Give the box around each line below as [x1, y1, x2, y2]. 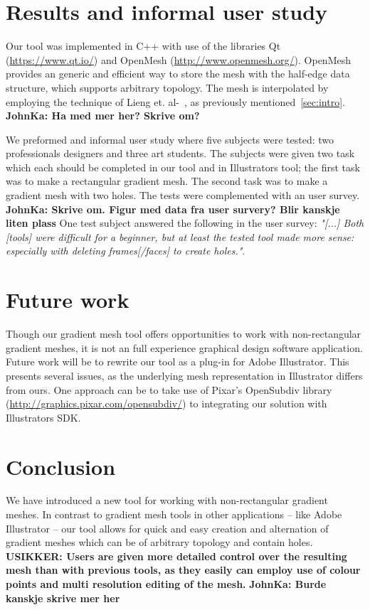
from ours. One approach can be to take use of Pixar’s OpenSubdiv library [6, 382, 332, 397]
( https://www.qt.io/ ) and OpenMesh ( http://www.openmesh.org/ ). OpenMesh [6, 52, 351, 67]
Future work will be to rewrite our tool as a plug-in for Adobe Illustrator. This [6, 354, 349, 369]
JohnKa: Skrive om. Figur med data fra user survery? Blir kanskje [6, 201, 340, 216]
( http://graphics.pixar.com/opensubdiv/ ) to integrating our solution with [6, 396, 327, 411]
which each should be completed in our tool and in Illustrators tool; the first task [6, 159, 360, 174]
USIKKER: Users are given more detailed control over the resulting [6, 548, 347, 563]
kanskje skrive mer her [6, 590, 120, 605]
